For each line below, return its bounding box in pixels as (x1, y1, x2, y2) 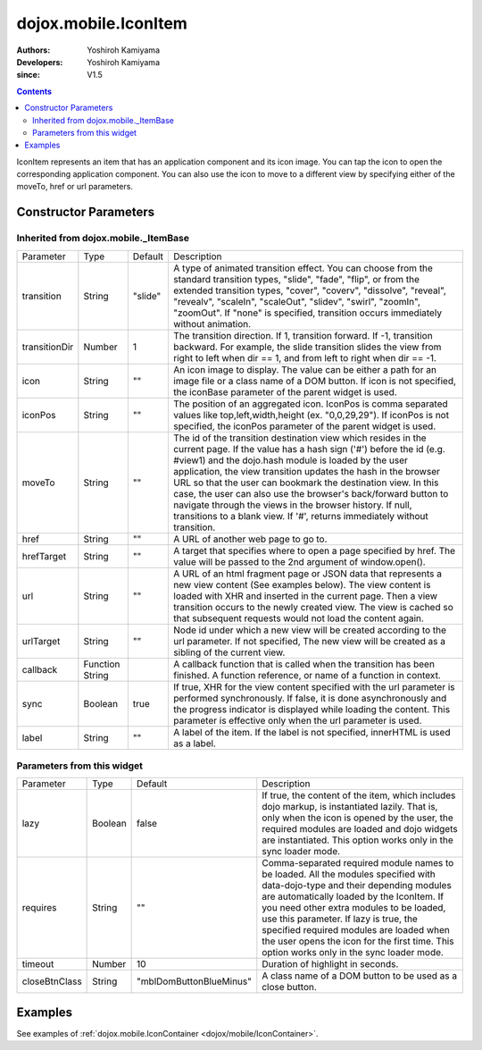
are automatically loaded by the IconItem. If (262, 890, 445, 903)
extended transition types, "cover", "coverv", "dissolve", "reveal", (173, 284, 446, 297)
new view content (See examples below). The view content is (173, 578, 431, 591)
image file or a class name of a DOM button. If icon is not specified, (173, 374, 457, 387)
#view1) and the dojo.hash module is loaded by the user (173, 454, 408, 466)
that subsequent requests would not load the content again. (173, 612, 424, 625)
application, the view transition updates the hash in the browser (173, 465, 441, 477)
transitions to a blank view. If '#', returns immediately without (173, 509, 428, 522)
